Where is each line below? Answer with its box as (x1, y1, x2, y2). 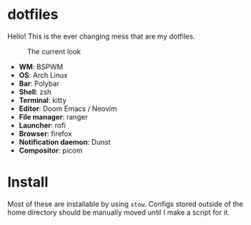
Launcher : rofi (18, 120, 66, 130)
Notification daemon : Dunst (18, 137, 111, 146)
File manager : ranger (18, 112, 88, 121)
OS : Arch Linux (18, 70, 68, 79)
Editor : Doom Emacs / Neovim (18, 104, 117, 113)
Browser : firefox (18, 128, 72, 138)
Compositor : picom (18, 146, 83, 155)
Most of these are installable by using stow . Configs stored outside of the (7, 199, 244, 208)
